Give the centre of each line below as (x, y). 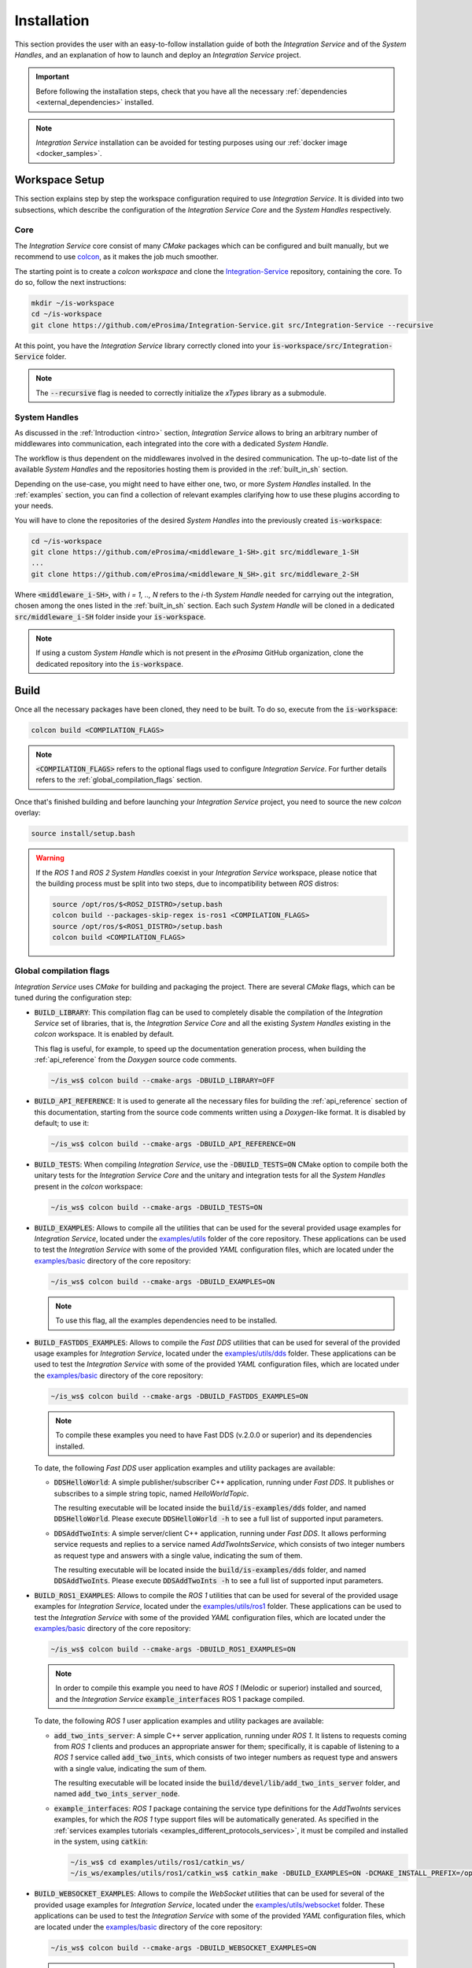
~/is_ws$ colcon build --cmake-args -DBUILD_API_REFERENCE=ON (173, 1144)
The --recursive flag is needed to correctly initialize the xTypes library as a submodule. (181, 393)
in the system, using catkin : (101, 1841)
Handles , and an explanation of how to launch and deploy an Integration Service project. (158, 54)
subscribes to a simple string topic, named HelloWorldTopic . (151, 1493)
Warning (50, 858)
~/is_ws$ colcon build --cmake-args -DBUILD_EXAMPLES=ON (163, 1282)
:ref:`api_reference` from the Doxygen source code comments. (136, 1060)
